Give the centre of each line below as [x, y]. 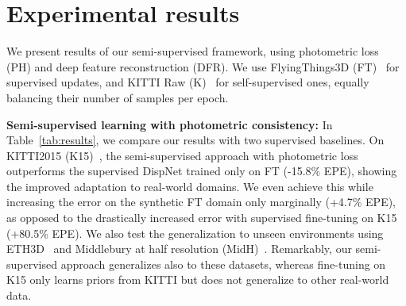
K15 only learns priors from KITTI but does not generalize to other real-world [198, 279]
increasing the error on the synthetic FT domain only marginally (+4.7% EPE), [201, 202]
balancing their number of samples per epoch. [118, 97]
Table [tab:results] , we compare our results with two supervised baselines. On [195, 140]
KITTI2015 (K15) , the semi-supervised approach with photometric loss [182, 155]
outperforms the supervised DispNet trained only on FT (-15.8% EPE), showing [202, 171]
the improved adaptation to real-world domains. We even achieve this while [190, 186]
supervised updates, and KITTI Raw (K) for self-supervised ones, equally [188, 82]
